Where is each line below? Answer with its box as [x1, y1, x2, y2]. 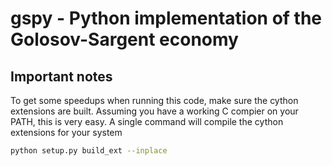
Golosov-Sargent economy [10, 28, 239, 51]
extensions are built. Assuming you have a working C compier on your [10, 105, 299, 117]
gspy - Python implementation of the [10, 7, 323, 30]
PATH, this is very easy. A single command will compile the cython [10, 116, 284, 127]
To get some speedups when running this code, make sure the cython [10, 95, 299, 106]
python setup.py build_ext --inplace [10, 146, 168, 156]
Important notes [10, 68, 113, 85]
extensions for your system [10, 127, 123, 138]
